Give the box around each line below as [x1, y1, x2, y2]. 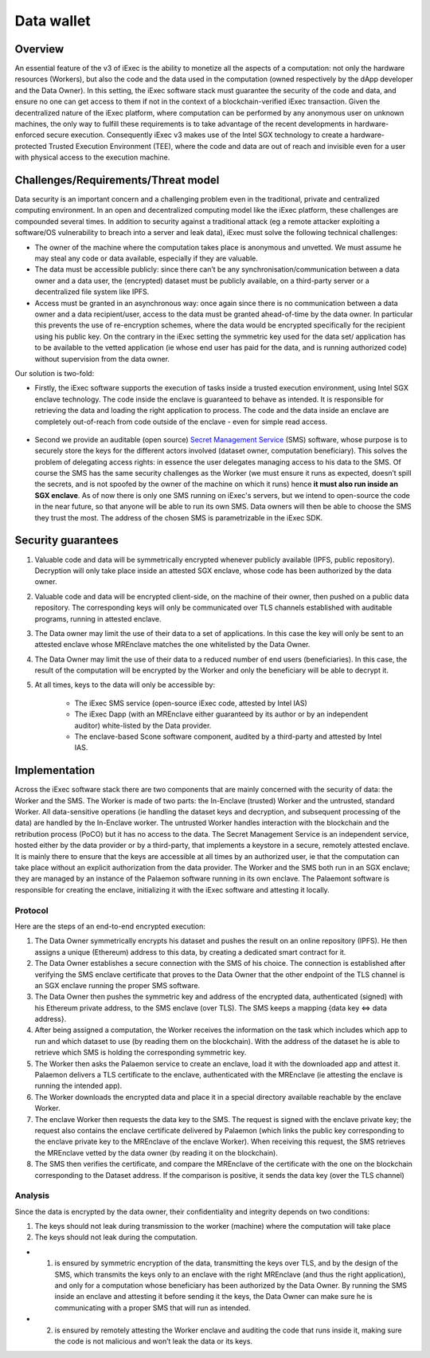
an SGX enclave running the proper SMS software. [34, 980, 201, 990]
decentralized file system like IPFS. [34, 287, 150, 296]
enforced [14, 130, 45, 139]
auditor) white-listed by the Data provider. [74, 720, 212, 730]
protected [14, 141, 47, 151]
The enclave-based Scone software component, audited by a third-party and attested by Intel [74, 732, 382, 741]
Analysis [14, 1190, 50, 1201]
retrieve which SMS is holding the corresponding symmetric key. [34, 1048, 247, 1058]
